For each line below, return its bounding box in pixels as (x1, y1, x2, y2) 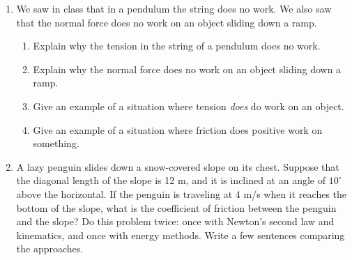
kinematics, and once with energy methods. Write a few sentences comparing (16, 227, 345, 242)
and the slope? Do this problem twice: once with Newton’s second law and (16, 214, 335, 229)
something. (33, 136, 79, 151)
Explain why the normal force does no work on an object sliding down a (33, 61, 342, 76)
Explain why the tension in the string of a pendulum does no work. (33, 38, 321, 53)
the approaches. (16, 241, 84, 256)
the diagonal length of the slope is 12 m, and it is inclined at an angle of (16, 173, 326, 188)
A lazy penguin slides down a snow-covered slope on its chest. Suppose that (16, 159, 339, 174)
